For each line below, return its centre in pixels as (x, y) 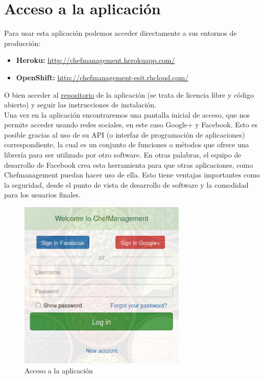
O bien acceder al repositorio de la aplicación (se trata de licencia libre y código (129, 94)
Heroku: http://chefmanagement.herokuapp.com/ (95, 60)
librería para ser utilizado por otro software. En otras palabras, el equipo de (123, 155)
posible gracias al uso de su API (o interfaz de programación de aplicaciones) (125, 134)
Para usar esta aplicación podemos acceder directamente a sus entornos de (121, 33)
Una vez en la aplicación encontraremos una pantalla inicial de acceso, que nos (127, 114)
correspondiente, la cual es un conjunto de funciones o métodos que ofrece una (127, 144)
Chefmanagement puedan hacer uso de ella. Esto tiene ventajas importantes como (132, 175)
